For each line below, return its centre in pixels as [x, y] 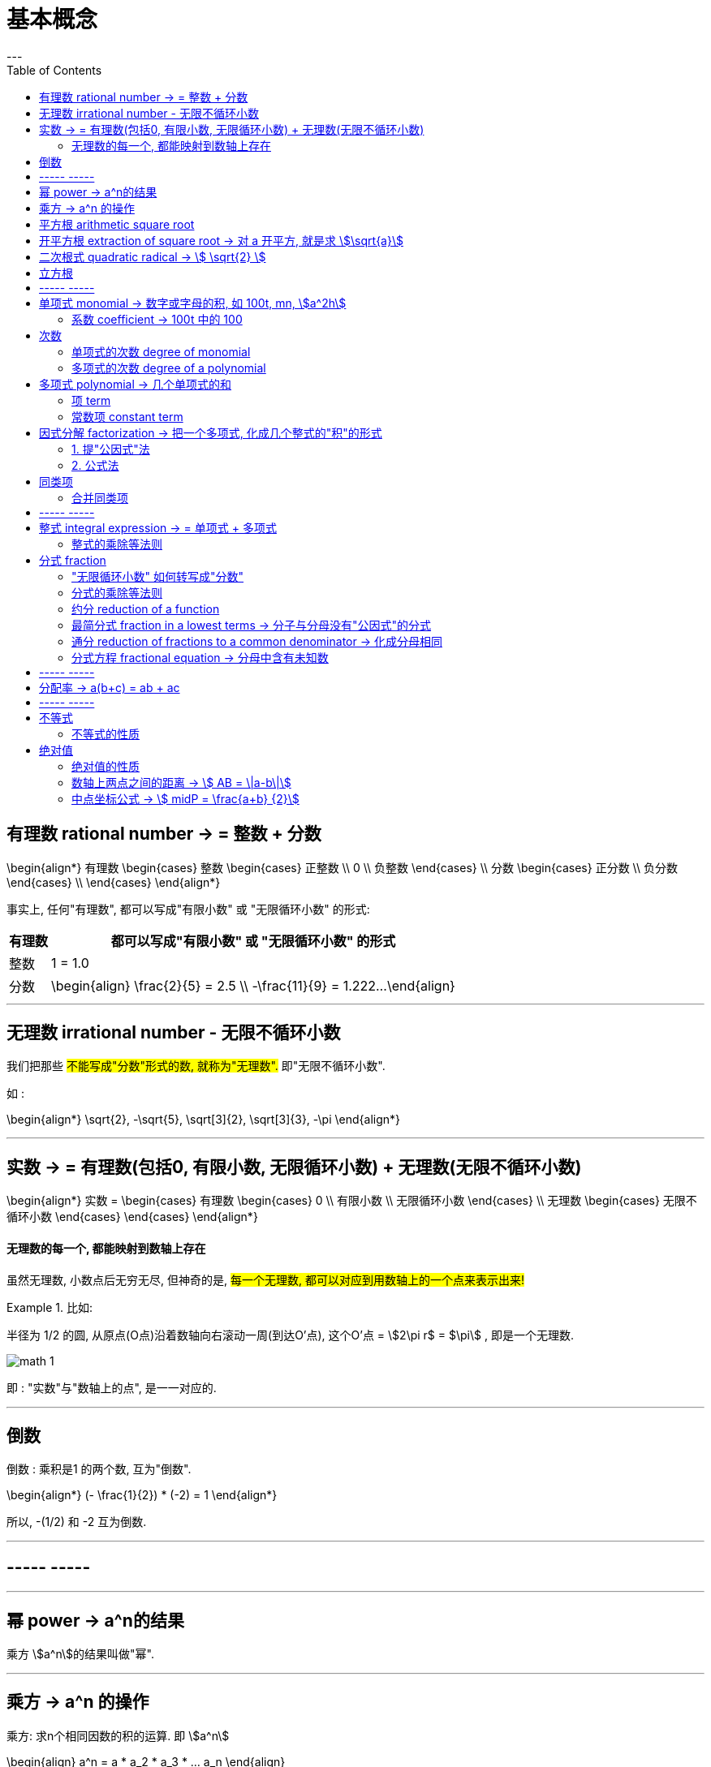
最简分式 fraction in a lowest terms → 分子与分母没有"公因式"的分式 [252, 625]
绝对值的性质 [106, 766]
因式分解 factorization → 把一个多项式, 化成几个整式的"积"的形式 [211, 432]
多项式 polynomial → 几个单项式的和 [136, 384]
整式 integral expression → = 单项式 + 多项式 [158, 527]
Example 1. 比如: [50, 1307]
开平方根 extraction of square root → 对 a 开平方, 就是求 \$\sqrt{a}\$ [221, 240]
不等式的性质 [106, 733]
